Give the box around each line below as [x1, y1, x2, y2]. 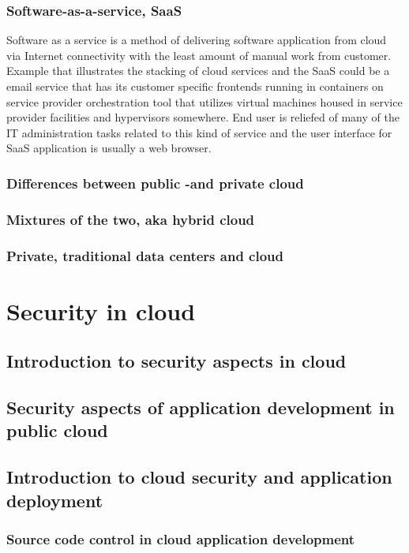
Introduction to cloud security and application [6, 465, 392, 489]
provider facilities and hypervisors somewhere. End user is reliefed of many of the [6, 109, 400, 125]
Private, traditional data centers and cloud [6, 245, 284, 265]
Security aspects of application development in [6, 395, 395, 420]
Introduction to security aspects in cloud [6, 349, 347, 373]
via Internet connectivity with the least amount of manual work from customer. [6, 47, 392, 63]
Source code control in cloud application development [6, 529, 355, 548]
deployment [6, 488, 103, 512]
